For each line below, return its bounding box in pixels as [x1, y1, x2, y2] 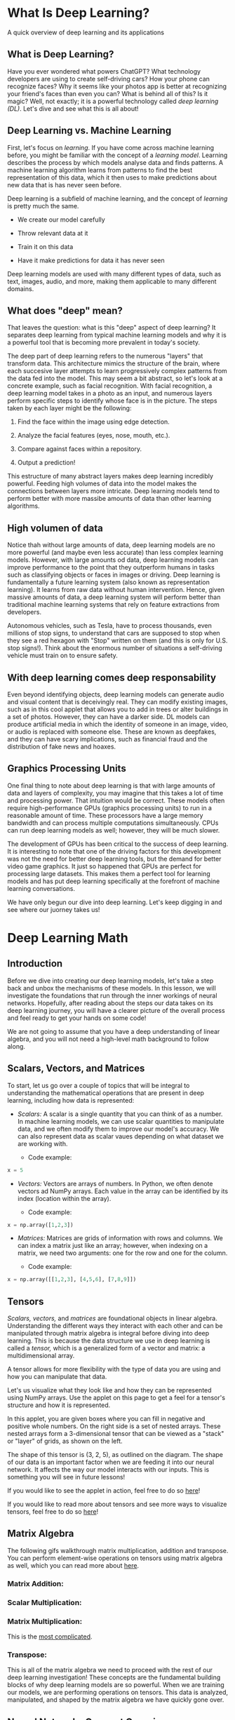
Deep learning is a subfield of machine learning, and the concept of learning [7, 194, 228, 203]
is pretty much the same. [7, 201, 79, 210]
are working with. [17, 1139, 68, 1148]
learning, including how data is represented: [7, 1096, 135, 1104]
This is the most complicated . [7, 1632, 93, 1641]
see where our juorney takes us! [7, 905, 100, 913]
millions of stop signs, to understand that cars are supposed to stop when [7, 629, 220, 638]
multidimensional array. [7, 1352, 75, 1360]
